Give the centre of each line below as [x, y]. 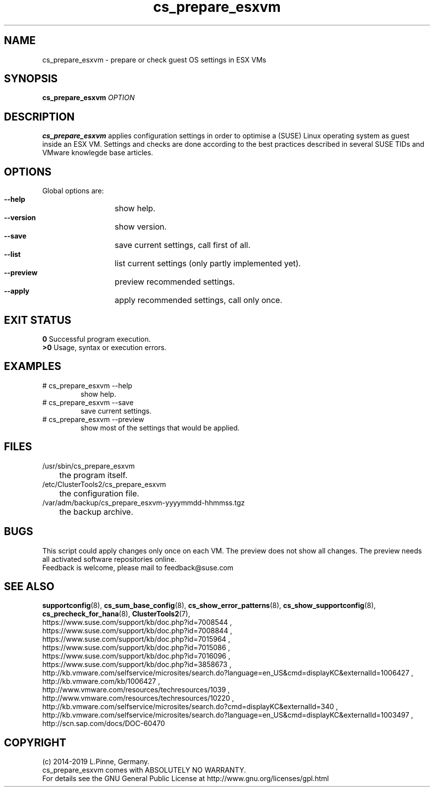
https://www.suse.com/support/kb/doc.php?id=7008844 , [137, 631]
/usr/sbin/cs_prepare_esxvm [89, 466]
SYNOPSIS [31, 79]
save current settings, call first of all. [183, 245]
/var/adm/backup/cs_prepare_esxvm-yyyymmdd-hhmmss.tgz [144, 502]
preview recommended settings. [175, 282]
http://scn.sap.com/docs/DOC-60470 [104, 724]
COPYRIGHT [35, 742]
